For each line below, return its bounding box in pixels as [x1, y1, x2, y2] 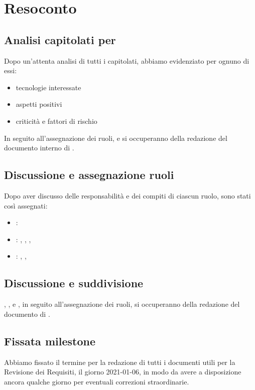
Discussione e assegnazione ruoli [4, 167, 174, 182]
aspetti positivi [16, 99, 62, 109]
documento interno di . [4, 142, 74, 153]
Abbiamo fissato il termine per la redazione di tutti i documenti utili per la [4, 356, 235, 367]
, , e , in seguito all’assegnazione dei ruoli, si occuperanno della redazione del [4, 299, 240, 309]
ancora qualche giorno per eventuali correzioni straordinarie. [4, 376, 189, 386]
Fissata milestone [4, 333, 95, 348]
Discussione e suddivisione [4, 275, 144, 291]
